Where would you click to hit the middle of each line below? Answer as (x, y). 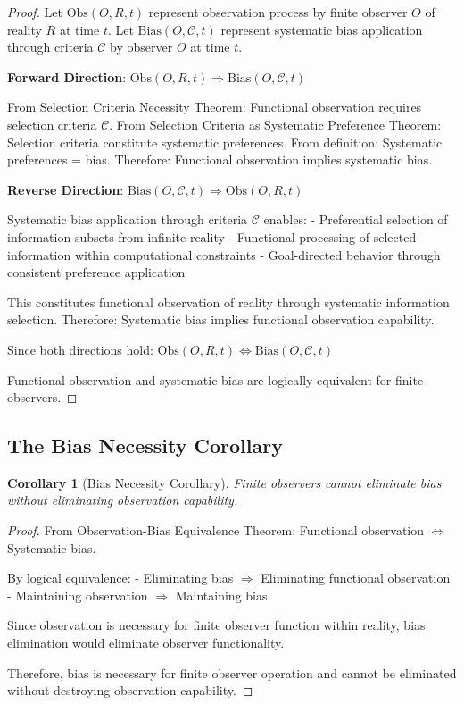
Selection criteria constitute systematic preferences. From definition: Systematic (225, 142)
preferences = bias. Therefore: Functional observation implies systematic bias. (220, 159)
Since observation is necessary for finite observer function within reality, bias (216, 625)
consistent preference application (96, 272)
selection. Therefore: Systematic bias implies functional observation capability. (221, 319)
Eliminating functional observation (356, 578)
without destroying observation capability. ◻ (130, 690)
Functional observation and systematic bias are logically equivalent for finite (215, 379)
